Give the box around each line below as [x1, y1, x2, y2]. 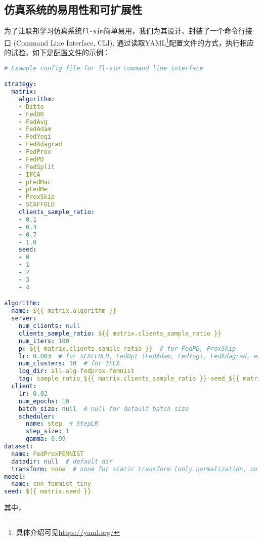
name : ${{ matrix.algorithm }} [11, 307, 116, 315]
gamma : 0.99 [25, 435, 66, 443]
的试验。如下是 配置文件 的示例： [4, 47, 110, 58]
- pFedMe [18, 186, 48, 193]
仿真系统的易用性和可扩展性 [4, 2, 142, 17]
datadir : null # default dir [11, 457, 113, 465]
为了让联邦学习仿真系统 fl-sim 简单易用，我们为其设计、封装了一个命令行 [4, 25, 245, 36]
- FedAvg [18, 118, 48, 126]
